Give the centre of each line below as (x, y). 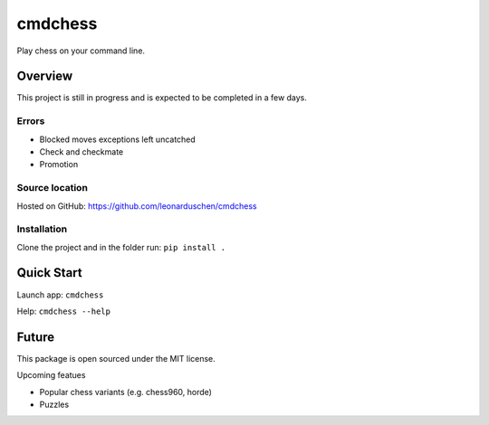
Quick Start (49, 273)
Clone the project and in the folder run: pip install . (121, 247)
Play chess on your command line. (81, 51)
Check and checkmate (81, 151)
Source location (52, 188)
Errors (31, 121)
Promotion (59, 165)
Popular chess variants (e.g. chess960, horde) (126, 392)
